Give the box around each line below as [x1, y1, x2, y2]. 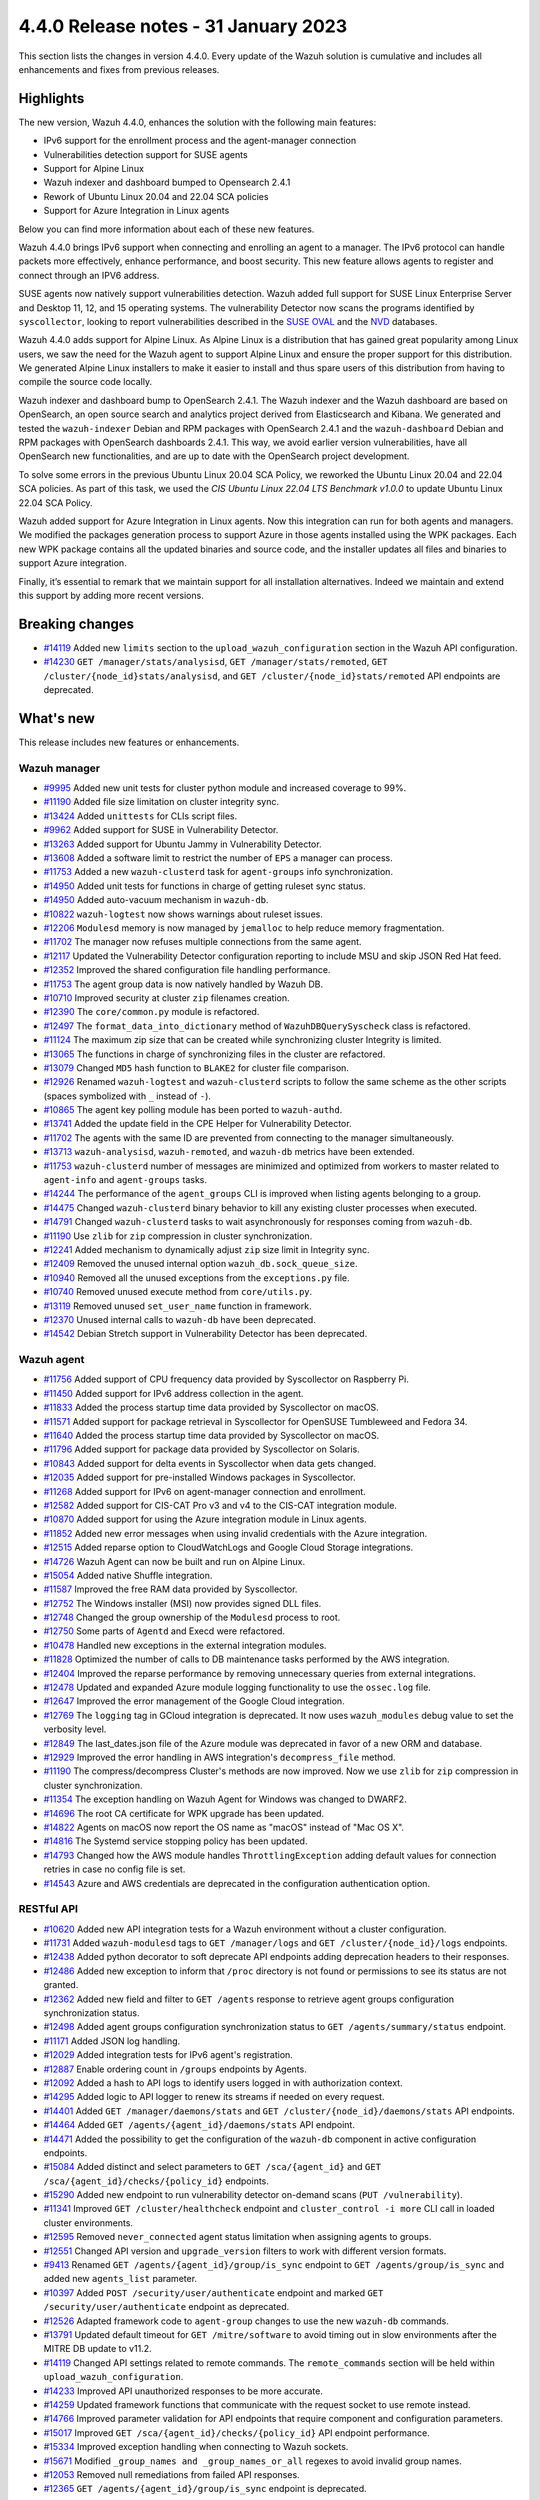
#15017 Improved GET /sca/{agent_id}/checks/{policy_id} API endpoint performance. [43, 2426, 430, 2439]
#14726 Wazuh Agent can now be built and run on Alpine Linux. [43, 1555, 306, 1567]
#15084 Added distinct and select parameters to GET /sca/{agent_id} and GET [43, 2161, 382, 2173]
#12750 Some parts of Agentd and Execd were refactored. [43, 1625, 285, 1637]
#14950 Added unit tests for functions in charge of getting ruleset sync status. [43, 880, 367, 892]
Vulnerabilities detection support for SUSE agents [43, 148, 249, 160]
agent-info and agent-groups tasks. [43, 1174, 207, 1186]
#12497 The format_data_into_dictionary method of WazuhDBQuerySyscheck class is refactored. [43, 1020, 471, 1032]
